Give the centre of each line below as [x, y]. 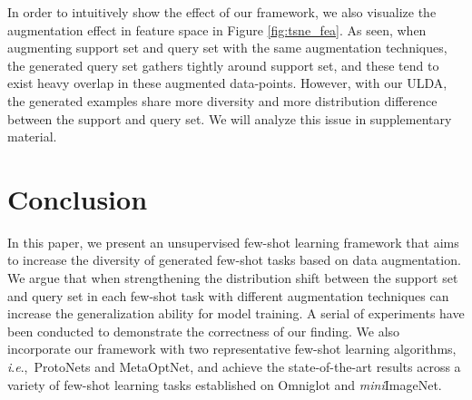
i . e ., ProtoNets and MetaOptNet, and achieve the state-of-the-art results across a [234, 367]
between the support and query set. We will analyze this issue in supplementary [230, 118]
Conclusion [78, 198]
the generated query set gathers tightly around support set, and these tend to [223, 65]
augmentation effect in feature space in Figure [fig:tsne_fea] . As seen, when [217, 29]
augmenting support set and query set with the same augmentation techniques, [227, 48]
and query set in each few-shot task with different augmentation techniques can [228, 295]
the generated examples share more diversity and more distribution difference [222, 100]
